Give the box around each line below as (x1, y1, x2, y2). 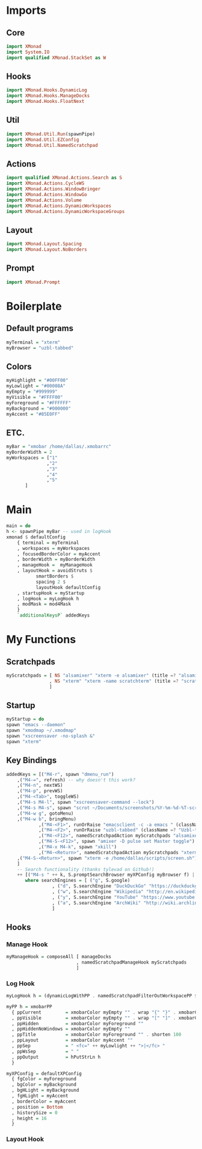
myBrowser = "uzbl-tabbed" (6, 345, 74, 351)
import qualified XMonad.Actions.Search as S (6, 175, 122, 181)
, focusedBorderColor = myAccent (17, 551, 101, 557)
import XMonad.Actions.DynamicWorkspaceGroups (6, 208, 125, 214)
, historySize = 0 (11, 1109, 58, 1116)
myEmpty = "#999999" (6, 389, 58, 395)
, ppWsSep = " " (11, 1048, 79, 1055)
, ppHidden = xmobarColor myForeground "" (11, 1020, 144, 1026)
